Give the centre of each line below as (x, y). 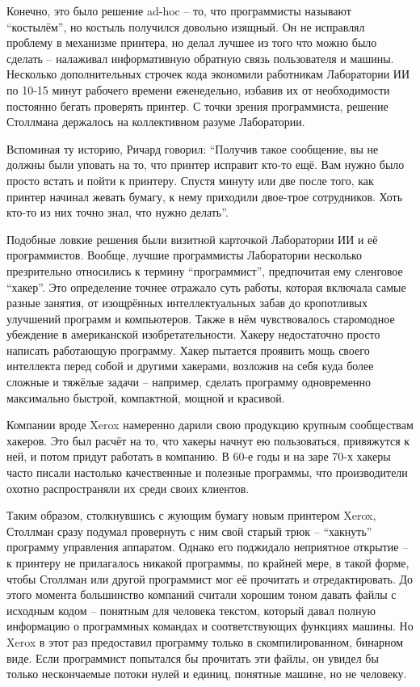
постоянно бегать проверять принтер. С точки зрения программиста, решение (197, 105)
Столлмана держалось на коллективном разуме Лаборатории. (156, 122)
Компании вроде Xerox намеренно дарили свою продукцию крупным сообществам (210, 425)
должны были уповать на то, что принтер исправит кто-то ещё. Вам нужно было (206, 164)
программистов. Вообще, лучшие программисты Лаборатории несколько (185, 255)
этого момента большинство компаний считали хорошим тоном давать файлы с (202, 594)
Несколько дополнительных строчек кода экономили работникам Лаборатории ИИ (208, 74)
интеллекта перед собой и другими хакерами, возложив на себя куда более (190, 366)
